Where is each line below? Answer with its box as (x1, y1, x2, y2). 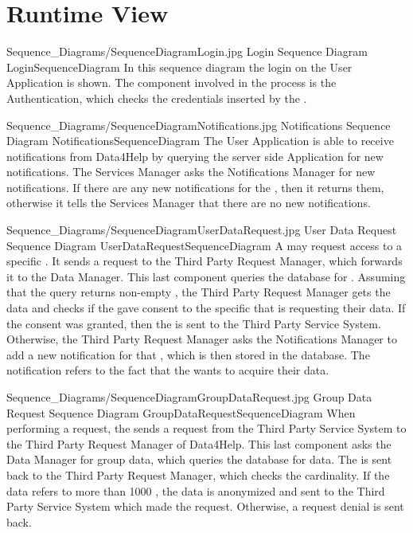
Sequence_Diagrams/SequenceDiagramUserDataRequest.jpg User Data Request (6, 221, 397, 238)
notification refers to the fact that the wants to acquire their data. (6, 362, 329, 378)
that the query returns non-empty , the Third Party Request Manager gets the (6, 284, 391, 300)
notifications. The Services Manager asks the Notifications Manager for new (6, 163, 376, 180)
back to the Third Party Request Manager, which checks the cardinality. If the (6, 466, 390, 483)
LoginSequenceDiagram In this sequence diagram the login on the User (6, 58, 353, 75)
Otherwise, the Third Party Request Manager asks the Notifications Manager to (6, 331, 397, 347)
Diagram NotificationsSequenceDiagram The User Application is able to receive (6, 132, 394, 149)
